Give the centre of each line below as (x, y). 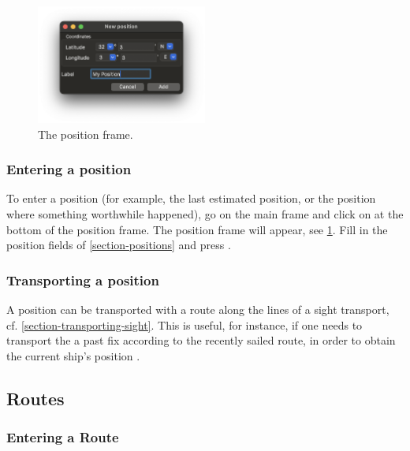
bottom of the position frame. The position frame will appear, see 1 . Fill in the (197, 229)
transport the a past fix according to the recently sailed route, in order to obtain (201, 340)
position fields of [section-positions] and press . (119, 245)
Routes (35, 398)
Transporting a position (83, 280)
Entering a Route (63, 437)
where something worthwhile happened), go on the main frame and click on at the (205, 213)
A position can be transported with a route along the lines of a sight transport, (198, 309)
